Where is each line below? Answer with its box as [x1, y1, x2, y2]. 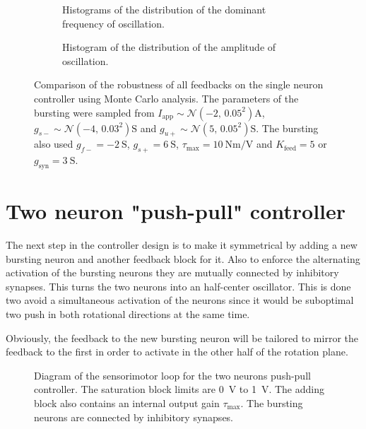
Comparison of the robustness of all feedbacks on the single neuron [34, 77, 324, 92]
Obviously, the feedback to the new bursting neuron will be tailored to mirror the [6, 330, 358, 345]
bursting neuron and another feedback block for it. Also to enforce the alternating [6, 251, 360, 266]
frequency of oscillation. [62, 16, 165, 30]
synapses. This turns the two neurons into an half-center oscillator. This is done [6, 278, 351, 293]
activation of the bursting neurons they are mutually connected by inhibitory [6, 265, 339, 280]
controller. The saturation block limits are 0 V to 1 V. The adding [34, 382, 324, 396]
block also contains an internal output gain [34, 396, 220, 411]
